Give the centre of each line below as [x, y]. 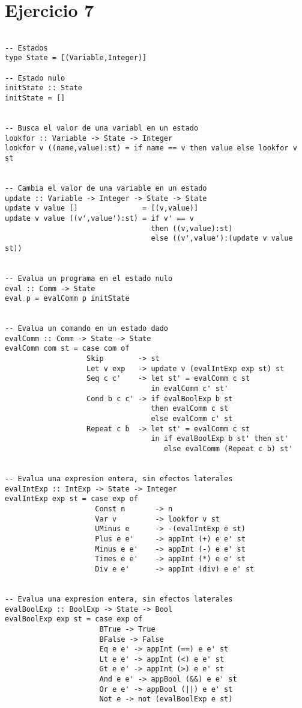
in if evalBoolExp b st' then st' [220, 439]
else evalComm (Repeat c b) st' [228, 449]
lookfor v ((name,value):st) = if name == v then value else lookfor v [151, 148]
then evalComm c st [190, 409]
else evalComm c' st [192, 419]
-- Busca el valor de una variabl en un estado [102, 128]
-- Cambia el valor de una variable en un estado [106, 188]
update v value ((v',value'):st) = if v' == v [99, 218]
